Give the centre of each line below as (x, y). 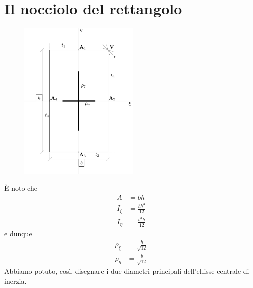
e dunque (18, 234)
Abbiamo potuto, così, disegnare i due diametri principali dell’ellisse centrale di (127, 271)
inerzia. (15, 281)
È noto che (21, 188)
